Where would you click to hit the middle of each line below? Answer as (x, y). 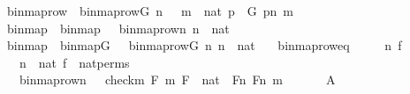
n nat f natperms (74, 62)
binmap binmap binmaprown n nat (118, 28)
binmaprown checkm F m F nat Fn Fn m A (177, 80)
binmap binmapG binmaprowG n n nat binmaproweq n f (204, 45)
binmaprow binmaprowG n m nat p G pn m (150, 11)
